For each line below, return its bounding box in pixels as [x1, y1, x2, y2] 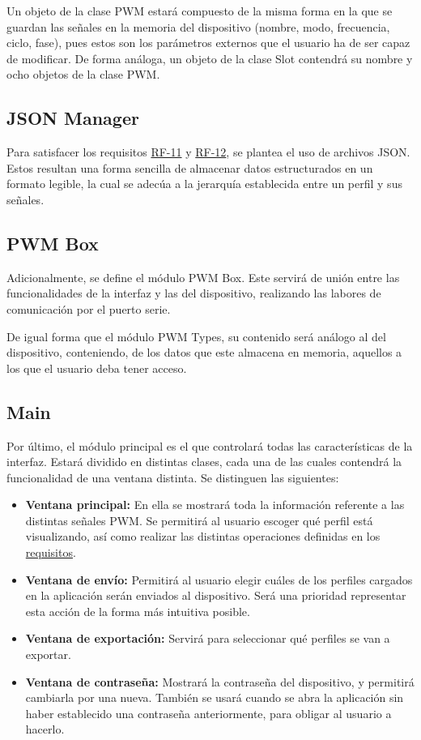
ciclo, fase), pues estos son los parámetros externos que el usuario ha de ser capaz [6, 34, 410, 51]
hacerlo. [25, 721, 65, 738]
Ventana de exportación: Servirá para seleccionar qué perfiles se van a [25, 630, 390, 647]
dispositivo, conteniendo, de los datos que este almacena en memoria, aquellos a [6, 344, 402, 361]
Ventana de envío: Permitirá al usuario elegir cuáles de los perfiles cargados [25, 571, 413, 588]
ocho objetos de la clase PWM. [6, 66, 160, 83]
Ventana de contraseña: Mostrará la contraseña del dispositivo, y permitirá [25, 673, 415, 690]
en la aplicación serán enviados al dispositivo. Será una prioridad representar [25, 587, 406, 604]
